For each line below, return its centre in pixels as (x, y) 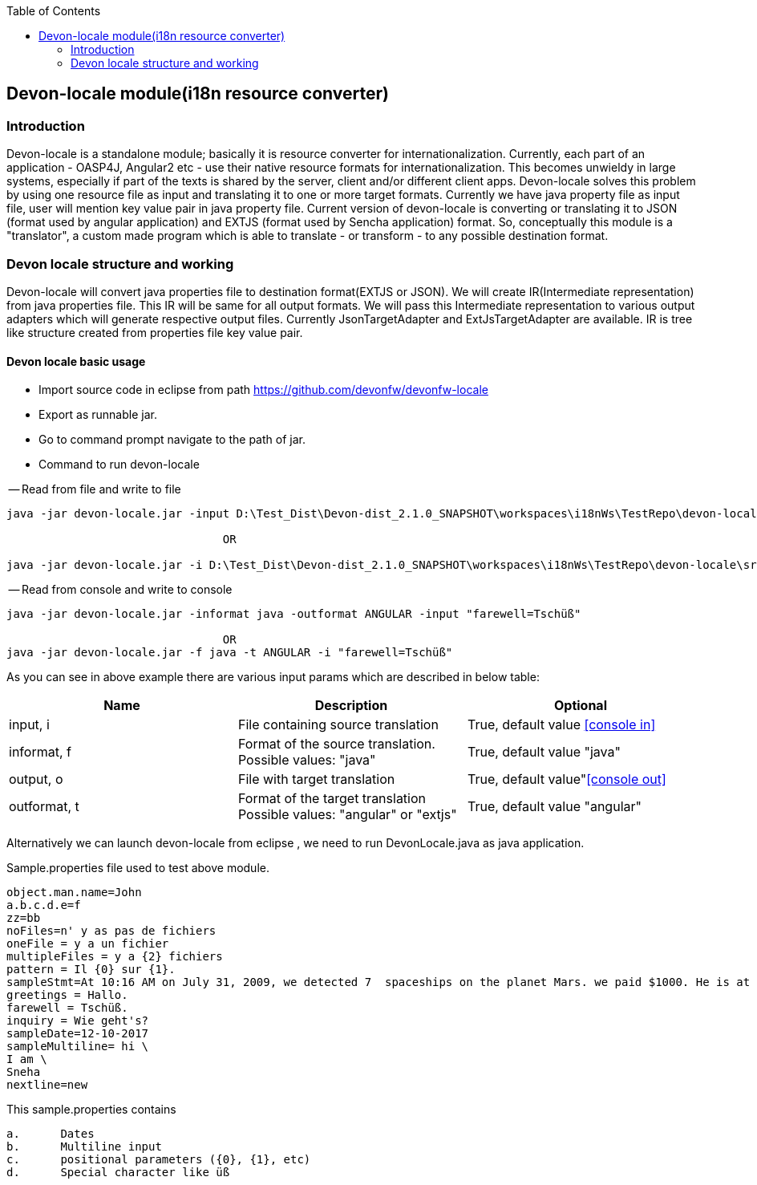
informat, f (40, 752)
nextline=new (47, 1085)
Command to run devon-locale (119, 465)
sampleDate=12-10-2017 (78, 1034)
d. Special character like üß (118, 1173)
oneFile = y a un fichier (88, 944)
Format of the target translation (332, 799)
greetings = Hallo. (67, 995)
